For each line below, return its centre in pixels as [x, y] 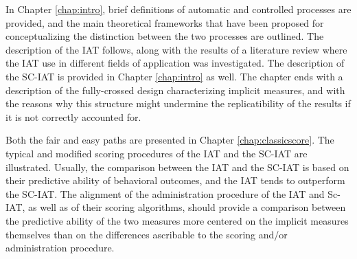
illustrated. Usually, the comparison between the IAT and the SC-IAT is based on [177, 167]
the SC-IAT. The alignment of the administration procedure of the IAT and [165, 193]
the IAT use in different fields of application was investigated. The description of [175, 63]
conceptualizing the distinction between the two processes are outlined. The [165, 36]
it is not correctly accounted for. [73, 116]
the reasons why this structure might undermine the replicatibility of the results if [178, 103]
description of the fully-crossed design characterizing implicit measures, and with [175, 90]
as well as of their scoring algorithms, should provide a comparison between [187, 207]
